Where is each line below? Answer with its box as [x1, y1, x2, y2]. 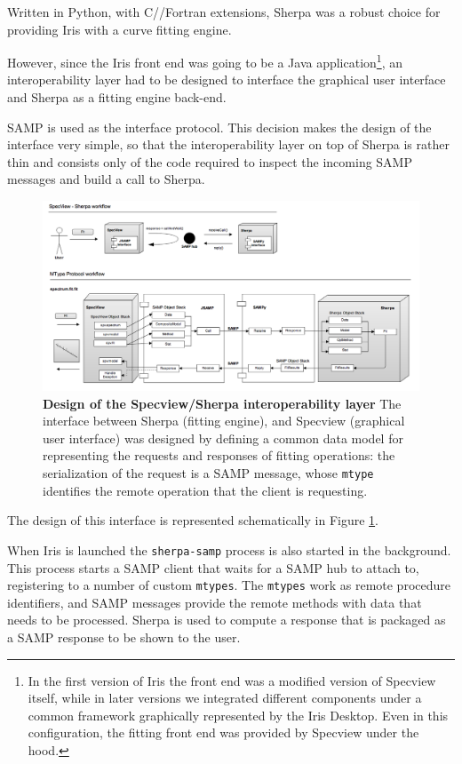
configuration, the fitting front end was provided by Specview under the [28, 723, 419, 742]
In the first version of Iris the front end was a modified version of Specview [28, 671, 436, 689]
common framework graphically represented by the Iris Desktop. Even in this [28, 705, 449, 724]
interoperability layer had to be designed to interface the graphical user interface [7, 70, 446, 89]
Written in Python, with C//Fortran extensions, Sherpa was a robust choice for [7, 3, 441, 20]
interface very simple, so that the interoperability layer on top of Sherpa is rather [7, 135, 450, 154]
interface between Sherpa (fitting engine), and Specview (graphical [43, 411, 405, 430]
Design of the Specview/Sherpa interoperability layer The [43, 394, 402, 412]
